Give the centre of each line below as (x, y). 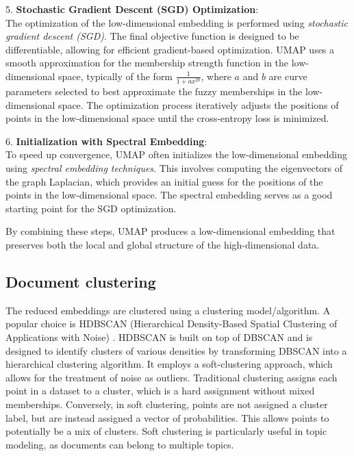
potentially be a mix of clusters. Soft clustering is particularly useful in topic (166, 431)
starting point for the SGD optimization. (91, 208)
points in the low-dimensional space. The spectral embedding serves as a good (169, 195)
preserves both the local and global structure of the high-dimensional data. (163, 245)
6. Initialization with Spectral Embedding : (106, 141)
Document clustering (81, 282)
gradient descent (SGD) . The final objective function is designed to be (152, 36)
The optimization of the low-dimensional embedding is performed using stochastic (177, 22)
